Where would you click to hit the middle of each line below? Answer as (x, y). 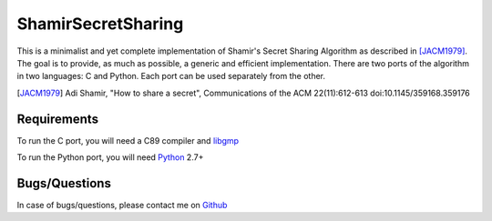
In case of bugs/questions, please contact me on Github (122, 205)
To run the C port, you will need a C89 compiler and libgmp (128, 140)
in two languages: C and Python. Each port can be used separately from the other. (171, 76)
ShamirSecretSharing (100, 24)
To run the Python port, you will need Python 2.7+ (110, 157)
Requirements (58, 119)
